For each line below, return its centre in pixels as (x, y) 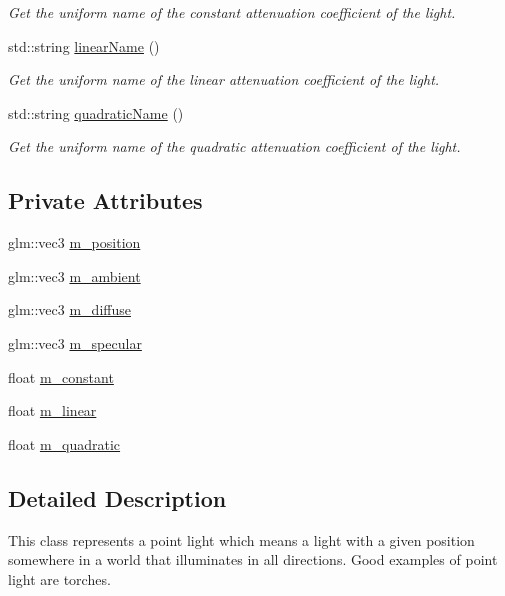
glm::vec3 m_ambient (74, 275)
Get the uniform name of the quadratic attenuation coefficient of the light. (234, 146)
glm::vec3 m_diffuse (69, 309)
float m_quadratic (64, 443)
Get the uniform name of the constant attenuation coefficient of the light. (232, 12)
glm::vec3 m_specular (75, 342)
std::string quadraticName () (96, 112)
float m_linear (52, 410)
